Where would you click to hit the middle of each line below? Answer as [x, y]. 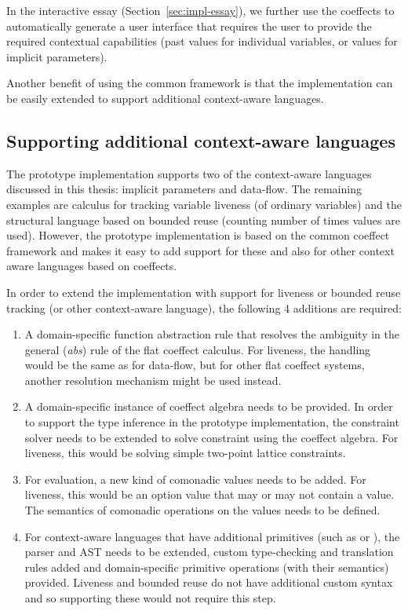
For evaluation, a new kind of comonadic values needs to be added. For [195, 479]
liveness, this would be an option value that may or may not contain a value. [209, 494]
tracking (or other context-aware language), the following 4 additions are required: [204, 307]
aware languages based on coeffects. [92, 266]
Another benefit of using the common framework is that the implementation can [200, 83]
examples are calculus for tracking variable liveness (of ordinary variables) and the [204, 204]
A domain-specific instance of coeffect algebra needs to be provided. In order [209, 406]
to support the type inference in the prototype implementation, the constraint [212, 422]
